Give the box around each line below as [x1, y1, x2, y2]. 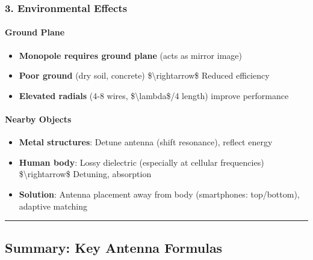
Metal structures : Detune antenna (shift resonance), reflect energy [19, 136, 273, 148]
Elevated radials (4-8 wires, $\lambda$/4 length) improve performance [19, 89, 289, 101]
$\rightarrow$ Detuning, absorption [19, 168, 152, 180]
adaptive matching [19, 199, 87, 212]
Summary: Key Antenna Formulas [5, 238, 223, 256]
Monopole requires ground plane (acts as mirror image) [19, 49, 242, 61]
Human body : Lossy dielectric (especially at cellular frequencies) [19, 156, 264, 168]
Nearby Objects [5, 113, 72, 125]
